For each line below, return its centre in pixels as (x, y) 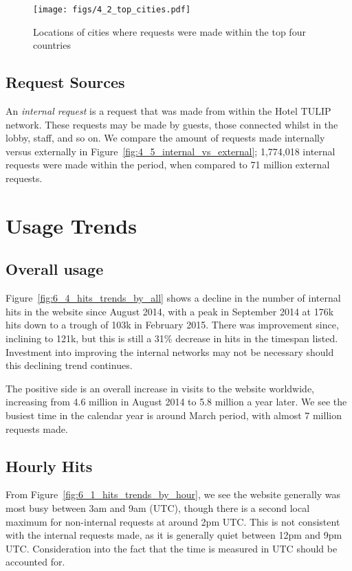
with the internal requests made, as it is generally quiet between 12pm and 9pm (174, 535)
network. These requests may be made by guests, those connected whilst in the (172, 124)
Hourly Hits (49, 466)
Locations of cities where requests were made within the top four (169, 31)
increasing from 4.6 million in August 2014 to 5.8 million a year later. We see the (176, 402)
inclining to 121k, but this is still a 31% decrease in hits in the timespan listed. (172, 338)
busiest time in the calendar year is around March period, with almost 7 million (174, 415)
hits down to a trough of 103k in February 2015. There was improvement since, (172, 325)
